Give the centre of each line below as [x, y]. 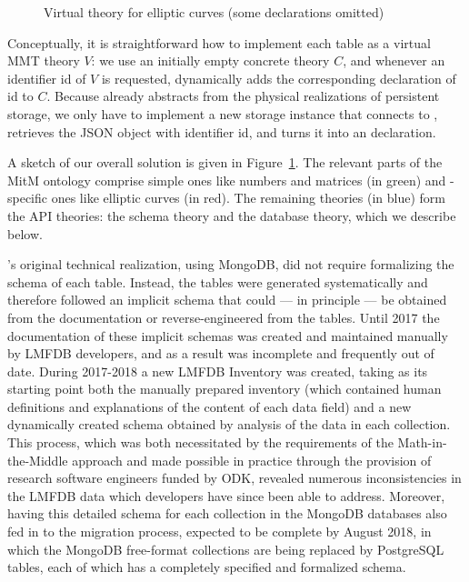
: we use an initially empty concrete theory [210, 60]
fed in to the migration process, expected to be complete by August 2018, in [220, 532]
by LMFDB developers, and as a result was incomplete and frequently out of [221, 353]
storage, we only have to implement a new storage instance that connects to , [223, 113]
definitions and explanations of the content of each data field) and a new [210, 406]
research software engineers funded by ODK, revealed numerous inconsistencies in [234, 478]
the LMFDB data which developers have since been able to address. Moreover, [226, 495]
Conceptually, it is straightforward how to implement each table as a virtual [219, 42]
